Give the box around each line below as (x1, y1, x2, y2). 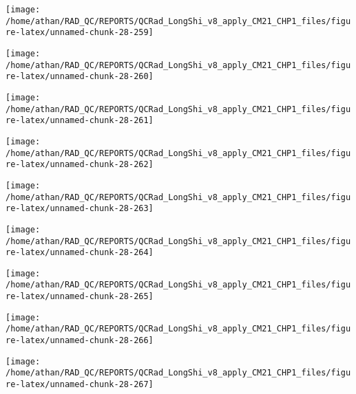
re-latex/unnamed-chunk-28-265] (6, 292, 154, 302)
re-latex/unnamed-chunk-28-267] (6, 380, 154, 390)
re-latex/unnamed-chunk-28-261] (6, 116, 154, 126)
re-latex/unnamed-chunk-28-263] (6, 204, 154, 214)
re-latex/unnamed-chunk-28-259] (6, 28, 154, 38)
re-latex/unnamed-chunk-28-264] (6, 248, 154, 258)
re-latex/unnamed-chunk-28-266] (6, 336, 154, 346)
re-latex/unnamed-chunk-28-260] (6, 72, 154, 82)
